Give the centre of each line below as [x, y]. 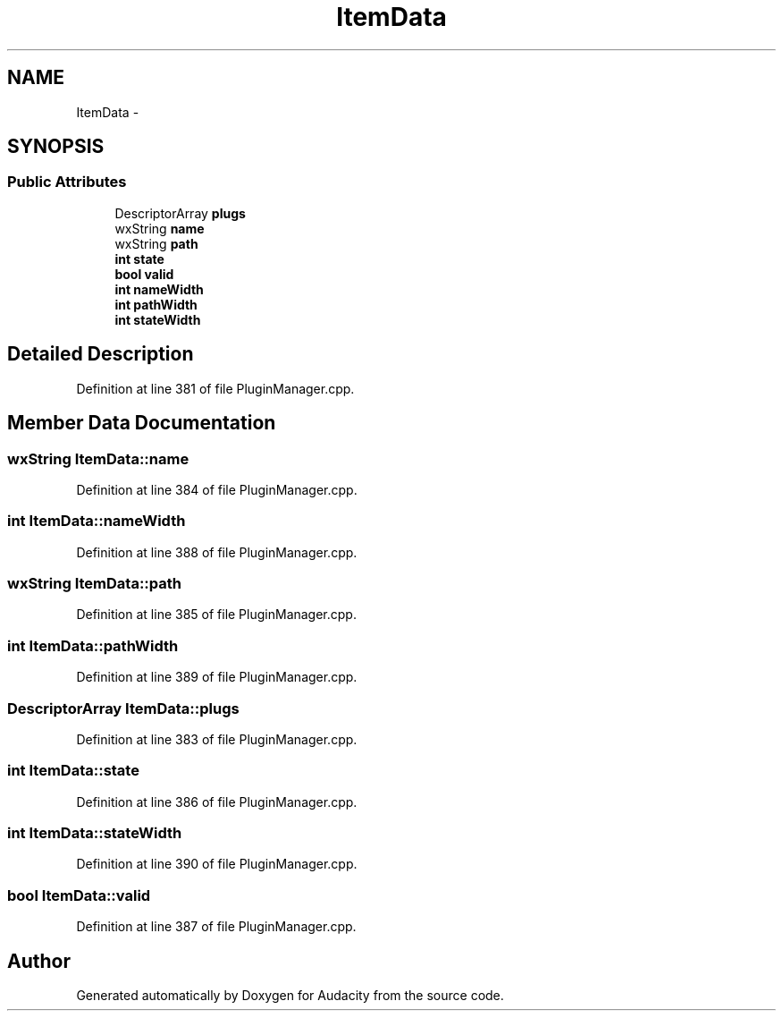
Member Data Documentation [142, 423]
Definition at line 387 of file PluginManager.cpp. [216, 927]
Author [39, 961]
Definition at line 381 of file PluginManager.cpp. [215, 388]
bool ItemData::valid [79, 895]
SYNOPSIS [56, 147]
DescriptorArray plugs [180, 213]
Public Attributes [67, 182]
